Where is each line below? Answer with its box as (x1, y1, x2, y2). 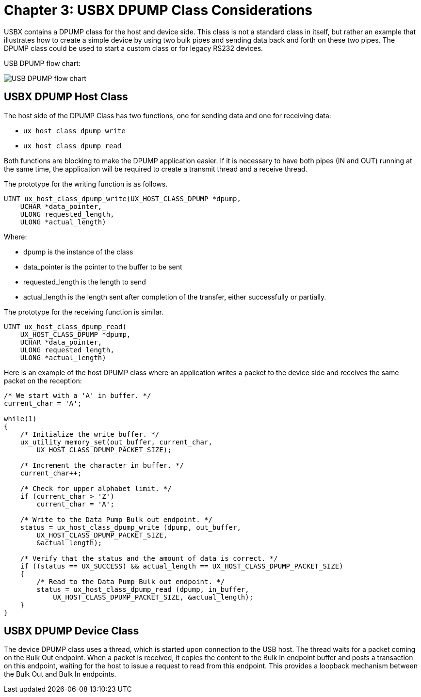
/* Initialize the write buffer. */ (20, 430, 160, 438)
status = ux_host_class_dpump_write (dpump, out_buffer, (20, 523, 241, 531)
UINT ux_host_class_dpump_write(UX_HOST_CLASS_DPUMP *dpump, (4, 194, 241, 203)
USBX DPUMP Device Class (4, 625, 139, 637)
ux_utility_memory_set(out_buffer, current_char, (20, 438, 212, 446)
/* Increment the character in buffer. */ (20, 461, 184, 469)
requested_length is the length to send (23, 277, 146, 286)
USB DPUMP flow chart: (4, 59, 81, 67)
